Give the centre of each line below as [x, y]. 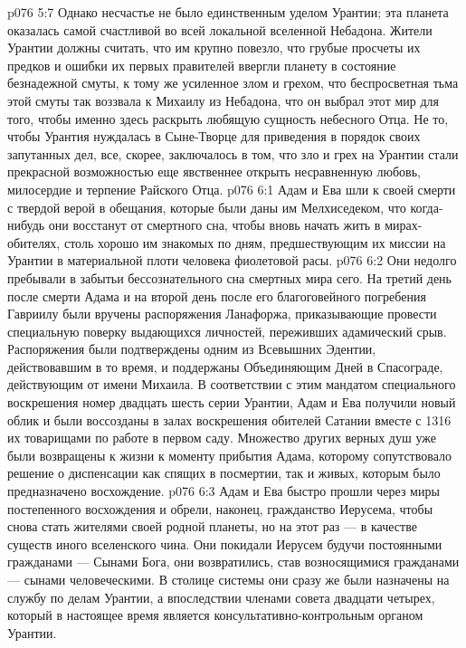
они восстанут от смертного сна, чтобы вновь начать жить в [214, 225]
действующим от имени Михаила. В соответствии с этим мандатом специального [232, 384]
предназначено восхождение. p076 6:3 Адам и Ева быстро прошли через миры [223, 491]
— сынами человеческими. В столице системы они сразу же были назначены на [228, 579]
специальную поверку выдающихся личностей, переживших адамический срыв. [227, 331]
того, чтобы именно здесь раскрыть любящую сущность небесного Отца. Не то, [228, 118]
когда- [427, 207]
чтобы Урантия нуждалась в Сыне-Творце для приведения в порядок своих [214, 136]
